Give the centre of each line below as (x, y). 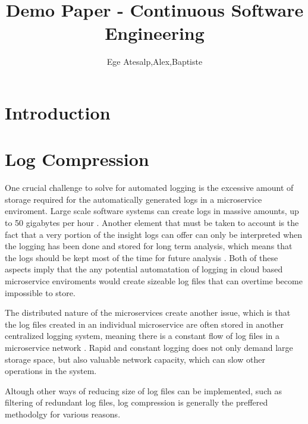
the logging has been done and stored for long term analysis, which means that (149, 246)
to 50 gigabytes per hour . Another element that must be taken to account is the (152, 222)
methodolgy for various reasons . (63, 414)
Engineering (155, 33)
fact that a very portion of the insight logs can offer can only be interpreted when (154, 234)
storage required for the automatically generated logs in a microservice (133, 199)
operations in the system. (51, 371)
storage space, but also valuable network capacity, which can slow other (135, 359)
